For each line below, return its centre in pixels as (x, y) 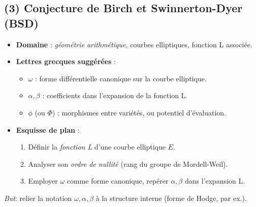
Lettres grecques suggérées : (66, 61)
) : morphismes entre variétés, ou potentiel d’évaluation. (139, 112)
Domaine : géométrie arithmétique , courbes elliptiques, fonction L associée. (134, 44)
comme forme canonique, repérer (118, 181)
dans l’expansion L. (215, 181)
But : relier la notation (38, 198)
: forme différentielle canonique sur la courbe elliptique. (121, 78)
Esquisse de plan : (48, 129)
